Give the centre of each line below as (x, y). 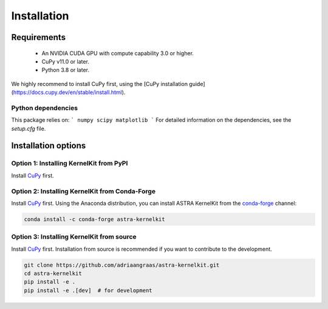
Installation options (49, 146)
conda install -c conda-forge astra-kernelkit (94, 219)
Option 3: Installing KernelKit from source (74, 237)
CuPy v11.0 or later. (65, 61)
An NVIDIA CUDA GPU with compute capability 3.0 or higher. (118, 53)
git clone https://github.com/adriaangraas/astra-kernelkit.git (122, 265)
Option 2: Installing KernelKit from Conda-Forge (84, 191)
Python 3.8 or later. (66, 70)
